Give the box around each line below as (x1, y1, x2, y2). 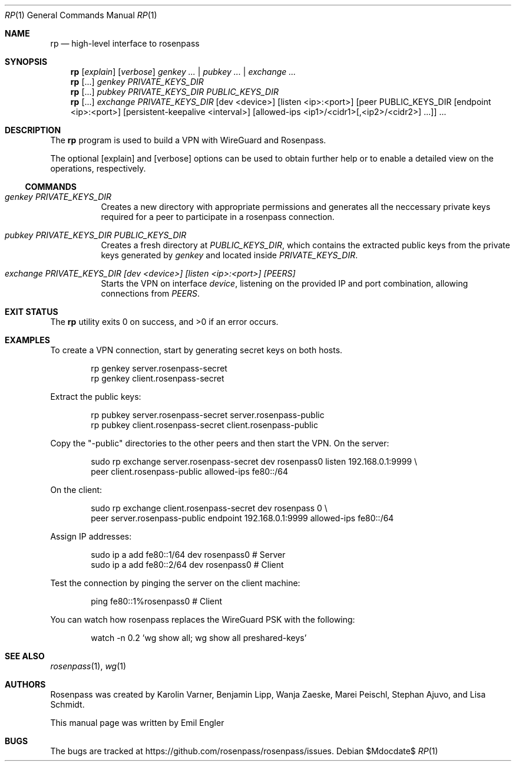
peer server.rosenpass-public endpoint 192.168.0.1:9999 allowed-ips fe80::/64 (91, 513, 394, 523)
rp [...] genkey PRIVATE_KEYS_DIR (70, 77, 204, 87)
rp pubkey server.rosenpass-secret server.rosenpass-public (91, 410, 325, 420)
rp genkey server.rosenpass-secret (91, 363, 227, 373)
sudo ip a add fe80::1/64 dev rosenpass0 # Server (91, 550, 286, 560)
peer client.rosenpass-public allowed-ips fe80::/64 (91, 466, 289, 476)
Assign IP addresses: (50, 531, 132, 541)
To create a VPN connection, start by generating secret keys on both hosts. (50, 345, 343, 355)
